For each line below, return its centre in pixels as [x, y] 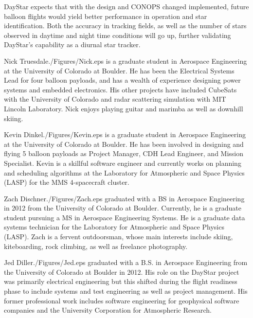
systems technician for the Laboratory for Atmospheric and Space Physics [114, 227]
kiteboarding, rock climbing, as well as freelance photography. [96, 246]
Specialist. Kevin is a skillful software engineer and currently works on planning [123, 163]
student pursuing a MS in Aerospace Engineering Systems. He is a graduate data [125, 217]
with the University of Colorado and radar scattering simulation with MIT [115, 99]
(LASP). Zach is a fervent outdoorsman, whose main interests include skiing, [118, 237]
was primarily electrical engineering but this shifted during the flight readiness [121, 281]
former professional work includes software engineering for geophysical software [122, 300]
